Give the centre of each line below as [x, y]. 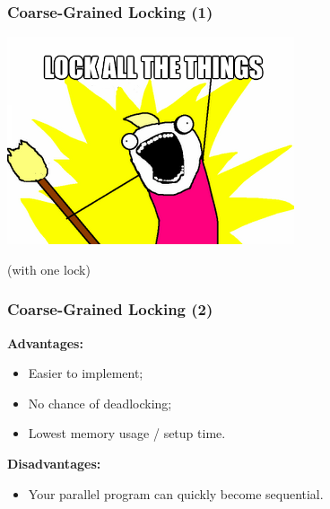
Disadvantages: [54, 463]
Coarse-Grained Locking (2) [110, 309]
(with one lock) [49, 269]
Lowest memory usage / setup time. [127, 433]
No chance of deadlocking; [100, 403]
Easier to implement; [86, 373]
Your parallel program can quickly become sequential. [176, 493]
